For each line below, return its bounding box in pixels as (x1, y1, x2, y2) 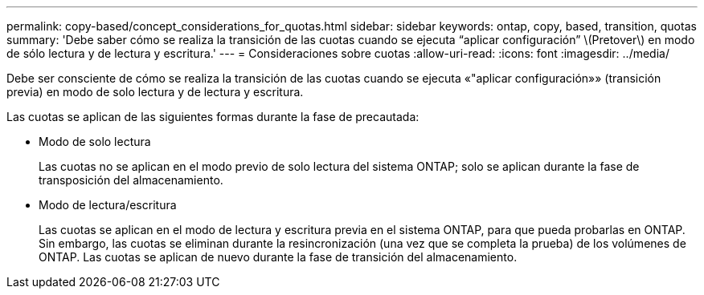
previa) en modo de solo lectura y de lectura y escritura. (6, 85, 304, 99)
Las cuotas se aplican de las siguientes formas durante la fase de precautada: (6, 110, 420, 123)
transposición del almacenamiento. (39, 173, 223, 187)
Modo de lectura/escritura (39, 198, 177, 212)
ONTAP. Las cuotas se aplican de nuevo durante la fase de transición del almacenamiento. (39, 250, 518, 264)
